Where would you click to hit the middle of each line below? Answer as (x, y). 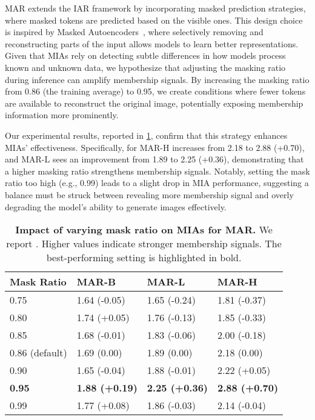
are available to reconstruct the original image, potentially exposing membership (154, 103)
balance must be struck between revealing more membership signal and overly (149, 194)
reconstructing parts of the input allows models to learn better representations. (152, 43)
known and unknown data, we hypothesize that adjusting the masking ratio (145, 67)
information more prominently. (62, 115)
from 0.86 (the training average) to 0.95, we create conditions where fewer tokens (155, 91)
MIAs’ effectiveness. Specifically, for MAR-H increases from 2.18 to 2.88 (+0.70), (155, 147)
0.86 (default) (38, 353)
